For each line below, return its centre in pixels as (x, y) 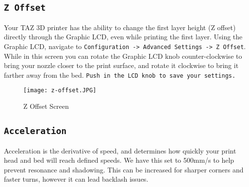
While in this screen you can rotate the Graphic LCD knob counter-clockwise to (123, 56)
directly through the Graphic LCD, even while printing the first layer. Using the (123, 37)
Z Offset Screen (46, 106)
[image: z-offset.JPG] (60, 91)
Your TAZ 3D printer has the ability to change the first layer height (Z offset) (120, 27)
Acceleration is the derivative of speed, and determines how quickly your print (120, 150)
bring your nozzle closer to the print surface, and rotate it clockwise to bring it (121, 65)
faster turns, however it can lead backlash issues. (76, 179)
